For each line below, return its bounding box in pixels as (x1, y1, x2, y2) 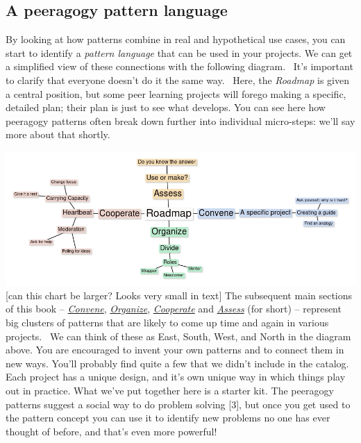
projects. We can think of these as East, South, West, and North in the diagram (6, 328, 351, 343)
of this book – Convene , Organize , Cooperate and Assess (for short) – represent (6, 301, 342, 316)
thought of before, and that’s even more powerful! (6, 424, 217, 438)
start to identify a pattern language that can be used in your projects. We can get (6, 45, 353, 60)
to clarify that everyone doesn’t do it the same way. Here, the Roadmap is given (6, 72, 349, 87)
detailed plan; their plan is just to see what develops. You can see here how (6, 100, 326, 115)
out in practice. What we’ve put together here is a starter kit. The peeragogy (6, 383, 334, 397)
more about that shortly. (6, 127, 110, 142)
